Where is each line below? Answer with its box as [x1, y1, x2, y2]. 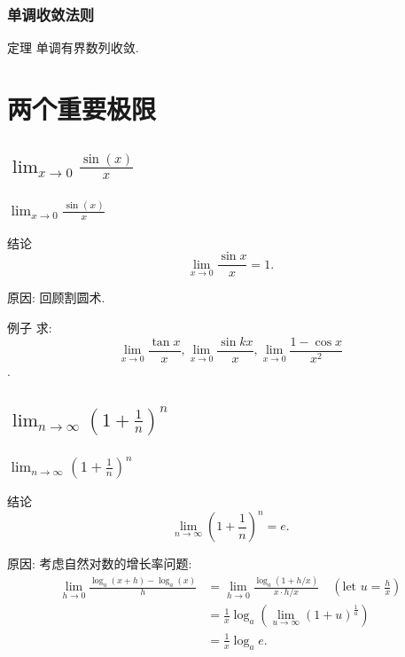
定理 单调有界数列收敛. [7, 38, 139, 57]
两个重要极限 [7, 90, 157, 126]
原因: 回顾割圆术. [7, 288, 105, 307]
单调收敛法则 [7, 3, 95, 25]
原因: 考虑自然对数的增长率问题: [7, 554, 192, 573]
